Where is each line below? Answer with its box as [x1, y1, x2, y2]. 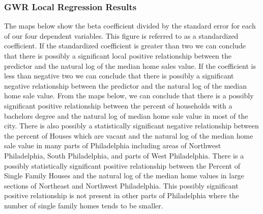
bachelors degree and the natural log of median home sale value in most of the [4, 110, 248, 121]
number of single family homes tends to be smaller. [4, 200, 163, 210]
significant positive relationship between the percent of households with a [4, 100, 232, 111]
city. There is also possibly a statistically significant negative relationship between [4, 120, 259, 131]
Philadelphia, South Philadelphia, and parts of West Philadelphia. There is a [4, 150, 244, 160]
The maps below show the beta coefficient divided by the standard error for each [4, 20, 256, 31]
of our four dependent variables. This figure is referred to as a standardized [4, 30, 239, 41]
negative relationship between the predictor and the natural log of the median [4, 80, 247, 91]
